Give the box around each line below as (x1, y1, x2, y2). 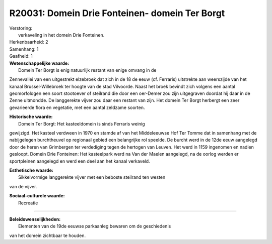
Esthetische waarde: (9, 167, 54, 173)
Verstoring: (9, 25, 33, 31)
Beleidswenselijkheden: (9, 216, 61, 222)
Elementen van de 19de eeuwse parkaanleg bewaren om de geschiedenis (18, 223, 171, 229)
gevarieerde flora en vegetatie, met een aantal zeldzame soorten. (9, 104, 145, 110)
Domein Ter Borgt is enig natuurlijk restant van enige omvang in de (18, 67, 157, 73)
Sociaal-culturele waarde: (9, 193, 65, 199)
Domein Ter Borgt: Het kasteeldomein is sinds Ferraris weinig (18, 120, 146, 127)
